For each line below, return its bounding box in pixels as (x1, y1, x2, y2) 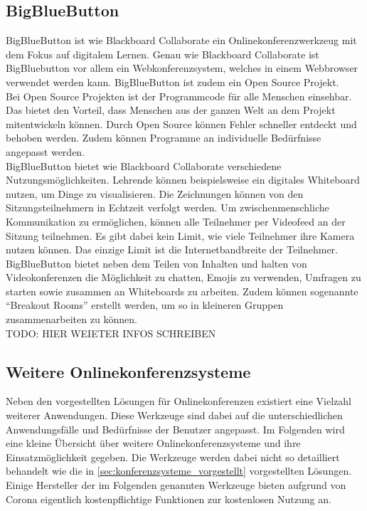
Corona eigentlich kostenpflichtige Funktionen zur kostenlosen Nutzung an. (6, 491, 331, 506)
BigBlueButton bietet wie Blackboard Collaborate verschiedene (6, 158, 282, 173)
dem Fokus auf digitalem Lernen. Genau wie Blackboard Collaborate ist (6, 46, 319, 61)
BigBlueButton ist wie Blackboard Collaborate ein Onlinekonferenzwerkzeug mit (6, 33, 357, 48)
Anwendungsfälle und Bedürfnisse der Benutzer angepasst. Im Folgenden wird (6, 421, 345, 436)
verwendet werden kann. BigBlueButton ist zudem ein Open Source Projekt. (6, 74, 339, 89)
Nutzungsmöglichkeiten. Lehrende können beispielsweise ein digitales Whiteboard (6, 172, 360, 187)
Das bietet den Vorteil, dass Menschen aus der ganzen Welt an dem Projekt (6, 102, 336, 117)
